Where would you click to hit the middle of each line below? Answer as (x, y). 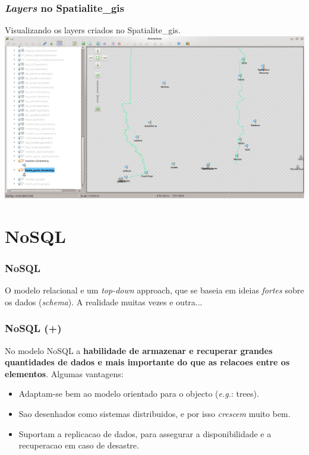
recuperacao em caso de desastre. (79, 445)
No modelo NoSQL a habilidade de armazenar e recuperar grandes (139, 350)
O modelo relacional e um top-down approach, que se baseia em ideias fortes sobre (154, 290)
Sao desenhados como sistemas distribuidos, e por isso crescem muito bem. (154, 413)
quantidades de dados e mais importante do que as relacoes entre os (147, 362)
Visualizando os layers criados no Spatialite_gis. (93, 30)
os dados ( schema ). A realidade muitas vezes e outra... (104, 301)
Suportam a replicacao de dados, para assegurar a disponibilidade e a (145, 433)
